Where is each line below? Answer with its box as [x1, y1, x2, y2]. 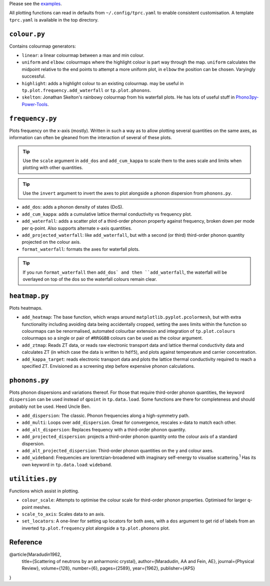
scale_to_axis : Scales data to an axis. [21, 511, 105, 517]
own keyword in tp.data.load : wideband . [21, 461, 112, 467]
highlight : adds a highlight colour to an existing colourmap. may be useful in [21, 80, 184, 86]
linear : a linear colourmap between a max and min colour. [21, 53, 144, 59]
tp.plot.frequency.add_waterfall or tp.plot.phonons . [21, 88, 151, 94]
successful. [21, 73, 46, 80]
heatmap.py [9, 292, 49, 300]
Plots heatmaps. [9, 305, 42, 311]
